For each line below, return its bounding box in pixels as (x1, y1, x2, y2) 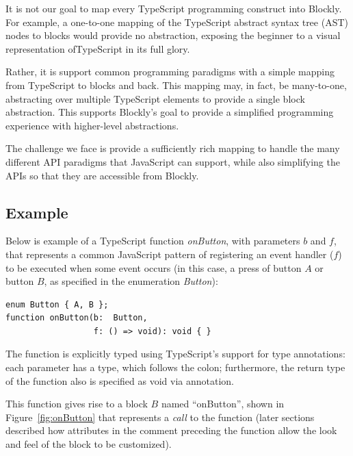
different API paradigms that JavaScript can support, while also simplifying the (5, 154, 340, 168)
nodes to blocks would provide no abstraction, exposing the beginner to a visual (5, 28, 341, 42)
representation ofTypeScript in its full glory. (5, 41, 190, 55)
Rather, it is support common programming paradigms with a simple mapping (5, 64, 335, 79)
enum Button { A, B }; (5, 299, 109, 309)
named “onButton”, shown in (161, 396, 285, 411)
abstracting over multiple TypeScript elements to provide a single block (5, 91, 305, 105)
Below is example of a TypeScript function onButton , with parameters (5, 233, 300, 248)
